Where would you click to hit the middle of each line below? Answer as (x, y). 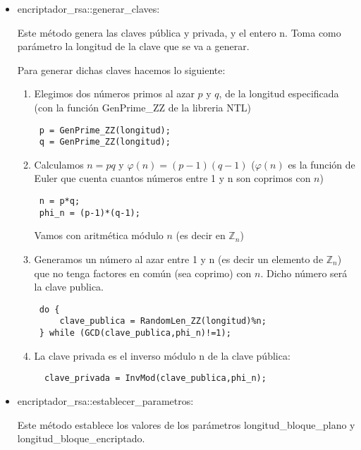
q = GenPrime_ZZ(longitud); (105, 142)
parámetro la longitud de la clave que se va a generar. (133, 46)
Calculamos (59, 164)
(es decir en (201, 235)
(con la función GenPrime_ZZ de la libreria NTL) (143, 107)
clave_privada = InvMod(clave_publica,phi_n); (155, 378)
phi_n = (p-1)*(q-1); (90, 213)
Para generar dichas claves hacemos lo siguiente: (121, 69)
